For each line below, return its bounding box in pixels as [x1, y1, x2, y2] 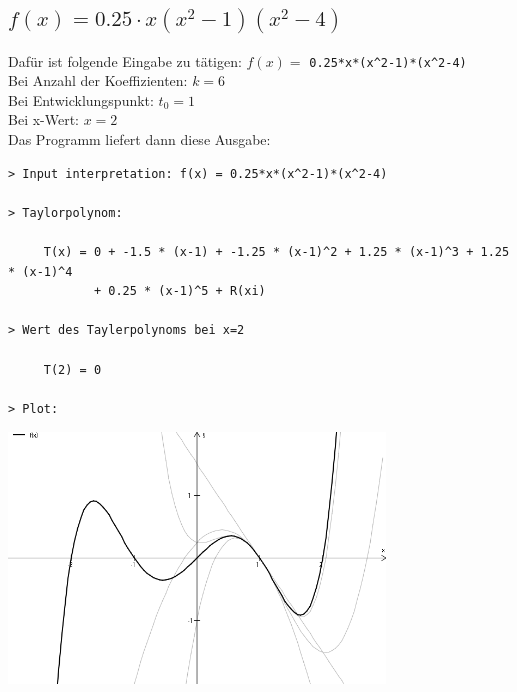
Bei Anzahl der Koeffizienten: [8, 70, 188, 91]
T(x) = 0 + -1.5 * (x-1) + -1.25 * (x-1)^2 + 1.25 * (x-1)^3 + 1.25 [43, 244, 510, 259]
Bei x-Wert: [8, 109, 80, 130]
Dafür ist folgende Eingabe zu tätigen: [8, 50, 242, 71]
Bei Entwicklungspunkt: [8, 89, 154, 110]
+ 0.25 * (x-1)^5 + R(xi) [93, 284, 266, 299]
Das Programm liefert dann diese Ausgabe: [8, 129, 271, 149]
